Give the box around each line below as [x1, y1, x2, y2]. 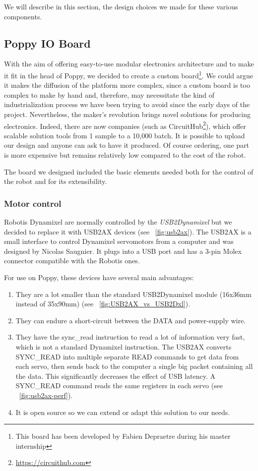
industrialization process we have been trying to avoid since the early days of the [4, 99, 250, 110]
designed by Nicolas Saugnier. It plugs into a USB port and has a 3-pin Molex [4, 245, 242, 256]
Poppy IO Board [4, 35, 91, 51]
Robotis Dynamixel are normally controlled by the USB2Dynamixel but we [4, 217, 232, 227]
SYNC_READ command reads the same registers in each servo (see [15, 380, 223, 391]
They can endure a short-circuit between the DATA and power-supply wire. [15, 315, 246, 325]
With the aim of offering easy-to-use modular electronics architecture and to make [4, 59, 254, 69]
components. [4, 11, 42, 21]
